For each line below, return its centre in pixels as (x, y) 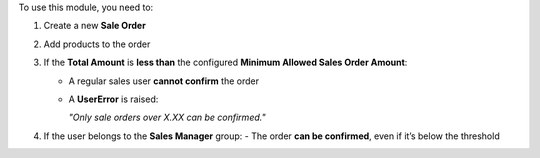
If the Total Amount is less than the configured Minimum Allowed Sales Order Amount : (225, 62)
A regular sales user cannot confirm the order (164, 81)
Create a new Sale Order (95, 26)
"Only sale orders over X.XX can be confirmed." (167, 117)
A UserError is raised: (113, 99)
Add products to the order (97, 44)
